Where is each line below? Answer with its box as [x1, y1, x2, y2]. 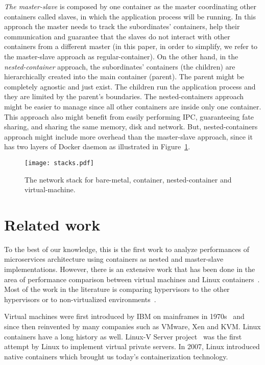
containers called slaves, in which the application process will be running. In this [4, 11, 256, 21]
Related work [4, 214, 101, 235]
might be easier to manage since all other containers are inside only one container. [4, 101, 261, 111]
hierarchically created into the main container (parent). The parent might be [4, 71, 245, 82]
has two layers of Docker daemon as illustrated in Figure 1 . [4, 141, 190, 152]
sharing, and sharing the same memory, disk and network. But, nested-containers [4, 121, 258, 132]
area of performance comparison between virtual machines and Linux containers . [4, 273, 260, 284]
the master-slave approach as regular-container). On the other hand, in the [4, 51, 238, 61]
